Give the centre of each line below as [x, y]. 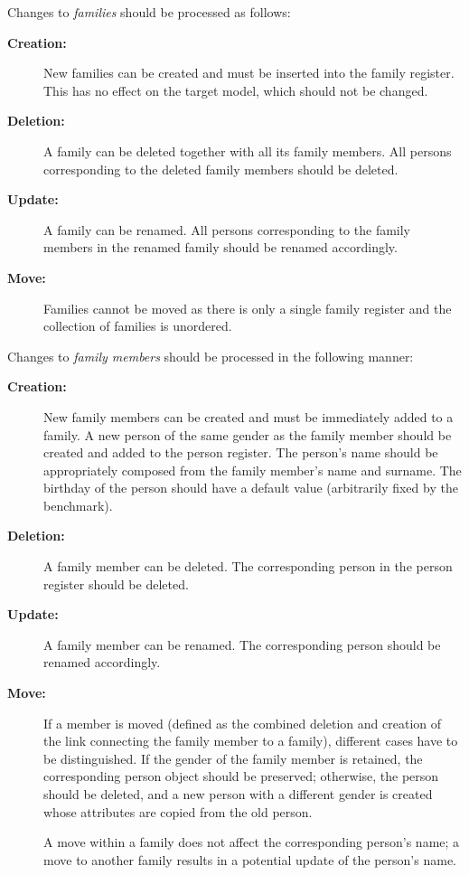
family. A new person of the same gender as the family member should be [248, 434]
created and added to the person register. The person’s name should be [241, 452]
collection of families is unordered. [138, 326]
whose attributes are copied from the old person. [178, 811]
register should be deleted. [116, 583]
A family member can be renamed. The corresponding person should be [242, 644]
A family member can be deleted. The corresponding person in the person [248, 566]
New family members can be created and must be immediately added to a [249, 416]
